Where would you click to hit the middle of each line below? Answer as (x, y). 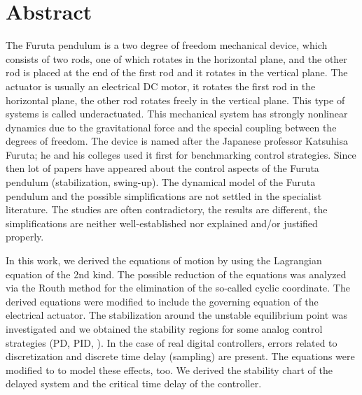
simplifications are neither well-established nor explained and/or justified (162, 223)
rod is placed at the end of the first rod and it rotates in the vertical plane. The (177, 72)
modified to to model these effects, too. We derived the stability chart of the (169, 369)
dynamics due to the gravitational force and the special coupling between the (171, 127)
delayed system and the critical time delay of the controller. (134, 383)
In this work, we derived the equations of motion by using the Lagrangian (164, 260)
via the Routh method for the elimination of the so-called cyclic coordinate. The (178, 288)
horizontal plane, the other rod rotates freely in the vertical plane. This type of (175, 100)
